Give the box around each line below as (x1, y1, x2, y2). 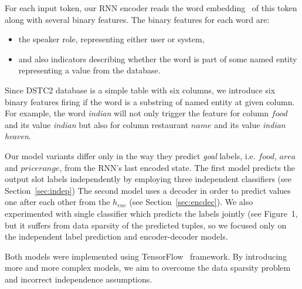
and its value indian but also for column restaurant (5, 118, 189, 130)
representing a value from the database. (18, 64, 161, 76)
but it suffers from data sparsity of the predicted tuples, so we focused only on (5, 219, 287, 231)
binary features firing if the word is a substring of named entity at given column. (5, 95, 295, 107)
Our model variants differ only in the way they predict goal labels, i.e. (5, 149, 256, 162)
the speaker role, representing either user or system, (18, 33, 205, 45)
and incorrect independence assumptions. (5, 273, 152, 285)
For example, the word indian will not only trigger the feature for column (5, 107, 269, 119)
